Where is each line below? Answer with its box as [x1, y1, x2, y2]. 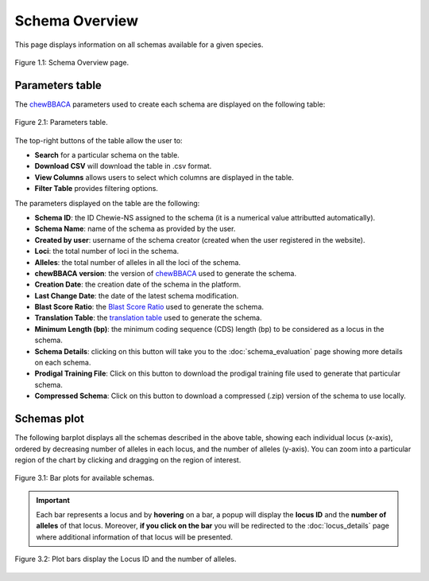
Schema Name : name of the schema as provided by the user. [34, 224, 236, 234]
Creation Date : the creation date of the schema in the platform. [34, 279, 242, 290]
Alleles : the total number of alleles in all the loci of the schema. [34, 257, 242, 267]
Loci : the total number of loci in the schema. [34, 247, 180, 256]
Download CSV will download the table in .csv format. [34, 162, 212, 171]
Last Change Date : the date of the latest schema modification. [34, 290, 239, 300]
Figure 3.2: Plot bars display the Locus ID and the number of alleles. [14, 554, 238, 564]
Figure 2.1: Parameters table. [14, 118, 108, 127]
